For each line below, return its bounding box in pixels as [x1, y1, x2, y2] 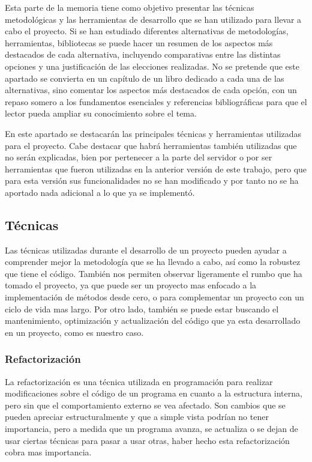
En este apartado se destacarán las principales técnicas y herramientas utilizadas [5, 127, 302, 139]
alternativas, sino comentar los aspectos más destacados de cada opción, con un [5, 84, 297, 96]
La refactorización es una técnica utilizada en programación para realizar [5, 375, 273, 388]
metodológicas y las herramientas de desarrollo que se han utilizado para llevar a [5, 13, 302, 25]
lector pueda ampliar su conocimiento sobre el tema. [5, 107, 197, 120]
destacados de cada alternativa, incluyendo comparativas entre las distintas [5, 48, 281, 61]
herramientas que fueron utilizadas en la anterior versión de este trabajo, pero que [5, 162, 307, 175]
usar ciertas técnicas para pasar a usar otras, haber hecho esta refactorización [5, 434, 290, 446]
